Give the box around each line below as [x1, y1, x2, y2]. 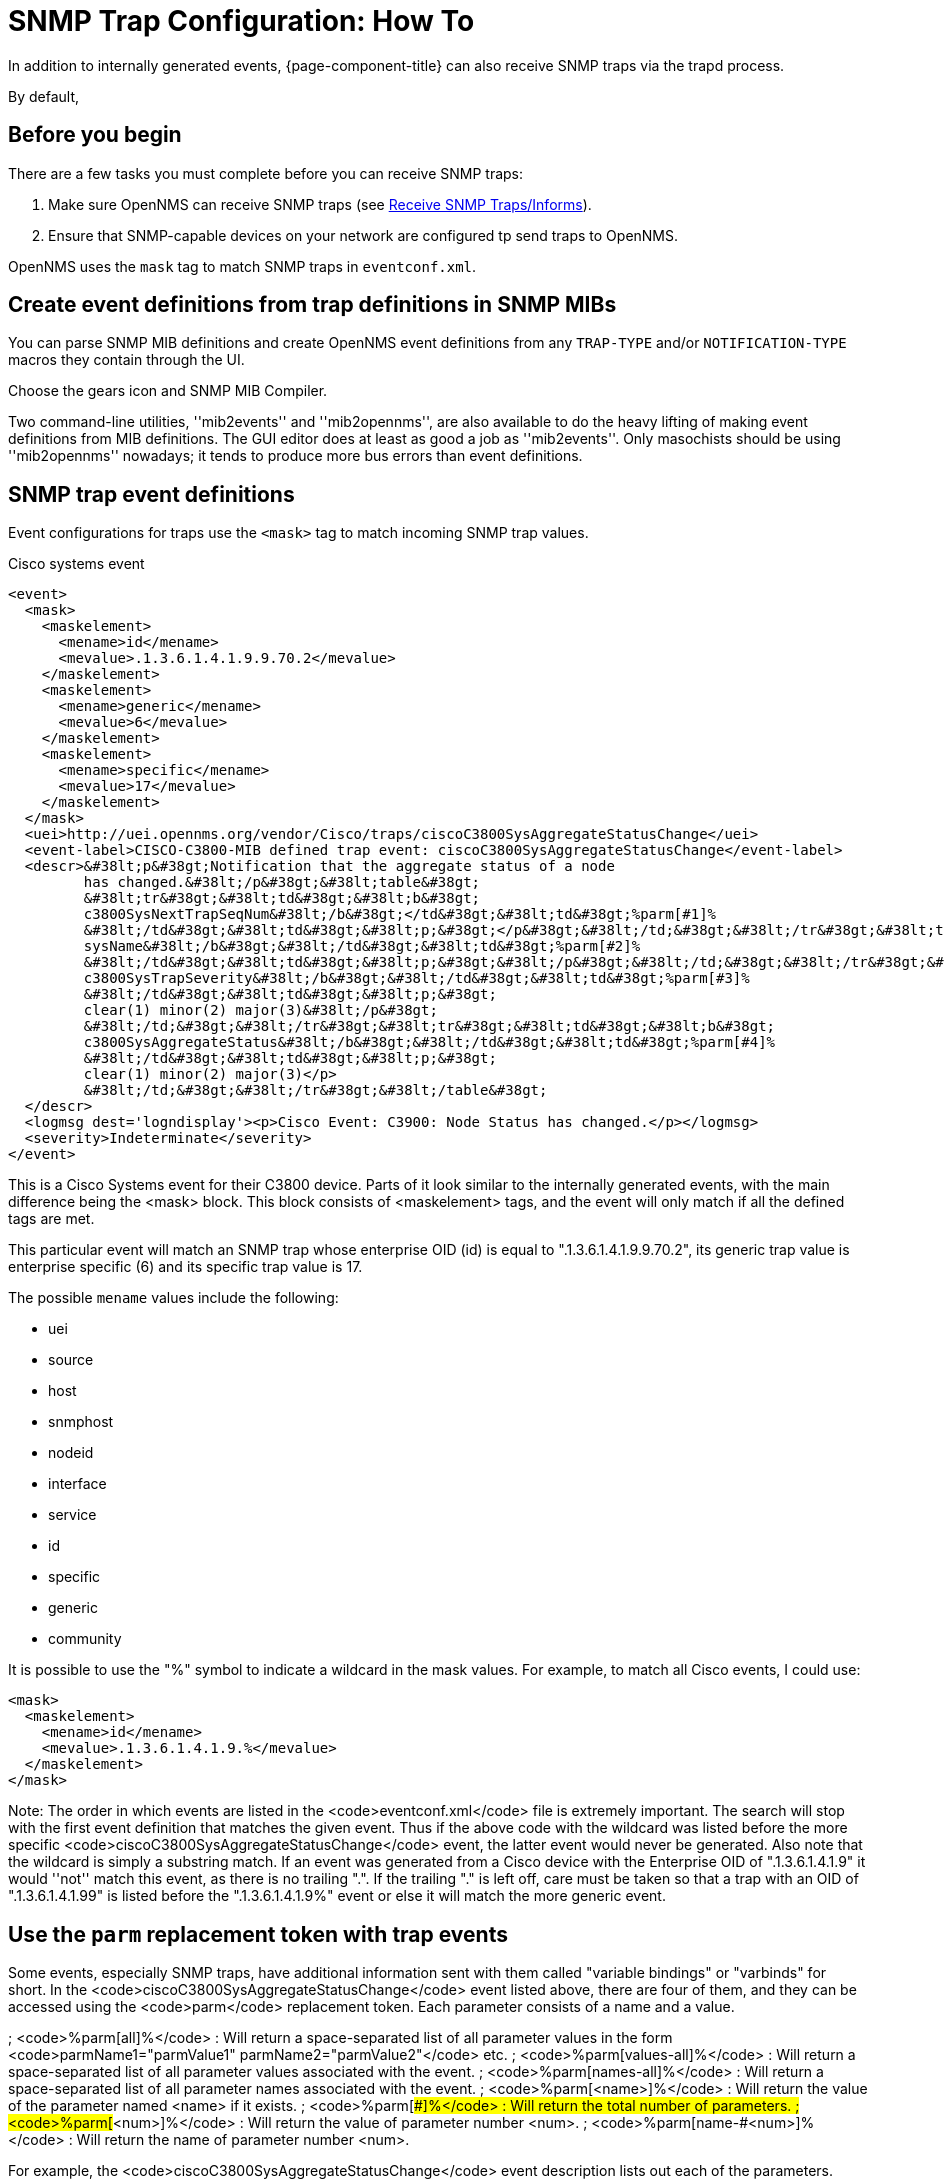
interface [48, 1475, 107, 1493]
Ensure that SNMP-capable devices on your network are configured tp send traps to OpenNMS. [48, 226, 679, 244]
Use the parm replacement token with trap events [8, 1921, 508, 1947]
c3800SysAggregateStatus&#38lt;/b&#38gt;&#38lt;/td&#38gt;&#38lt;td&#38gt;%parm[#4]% [83, 1034, 776, 1051]
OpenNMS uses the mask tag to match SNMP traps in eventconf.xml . [8, 257, 477, 275]
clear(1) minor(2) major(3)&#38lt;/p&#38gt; [83, 1002, 438, 1019]
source [48, 1351, 94, 1369]
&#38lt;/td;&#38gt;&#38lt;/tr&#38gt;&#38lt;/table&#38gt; [83, 1082, 548, 1099]
